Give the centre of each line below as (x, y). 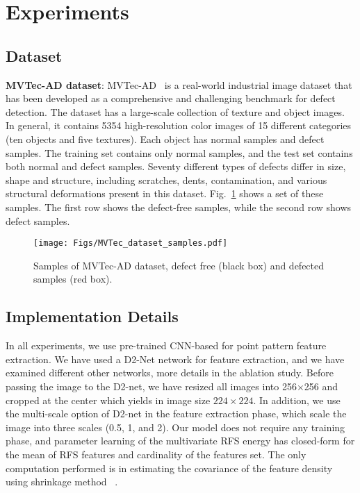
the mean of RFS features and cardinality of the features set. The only (156, 454)
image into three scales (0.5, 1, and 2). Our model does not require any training (175, 427)
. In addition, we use (297, 400)
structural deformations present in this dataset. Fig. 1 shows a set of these (165, 193)
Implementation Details (92, 316)
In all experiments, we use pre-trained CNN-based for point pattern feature (166, 345)
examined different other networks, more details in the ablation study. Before (170, 373)
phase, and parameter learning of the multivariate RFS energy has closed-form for (180, 441)
